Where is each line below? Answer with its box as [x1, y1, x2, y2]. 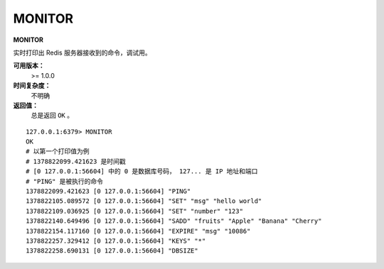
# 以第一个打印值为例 [26, 148, 90, 155]
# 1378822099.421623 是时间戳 [26, 157, 126, 165]
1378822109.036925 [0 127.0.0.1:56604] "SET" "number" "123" [26, 207, 243, 215]
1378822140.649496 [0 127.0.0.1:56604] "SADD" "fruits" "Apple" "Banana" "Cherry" [26, 217, 322, 225]
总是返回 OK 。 [31, 111, 74, 120]
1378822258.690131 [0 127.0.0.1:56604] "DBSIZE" [26, 247, 198, 255]
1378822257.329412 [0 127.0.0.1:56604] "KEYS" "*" [26, 236, 206, 245]
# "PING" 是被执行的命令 [26, 177, 103, 185]
